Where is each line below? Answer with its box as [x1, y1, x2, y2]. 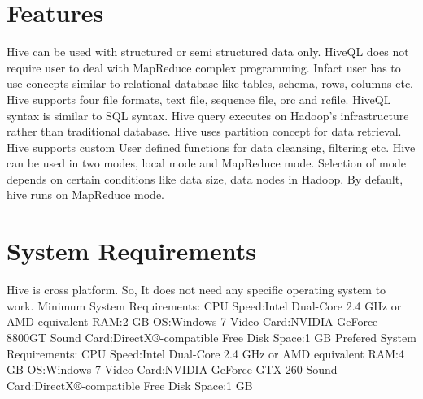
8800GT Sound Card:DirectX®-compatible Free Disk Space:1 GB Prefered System [7, 328, 416, 345]
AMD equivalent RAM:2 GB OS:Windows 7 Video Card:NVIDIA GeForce [7, 313, 378, 330]
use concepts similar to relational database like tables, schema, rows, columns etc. [7, 75, 413, 92]
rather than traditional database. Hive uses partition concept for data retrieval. [7, 123, 402, 140]
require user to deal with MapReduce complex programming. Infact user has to [7, 59, 401, 76]
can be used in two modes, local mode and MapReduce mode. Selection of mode [7, 154, 407, 171]
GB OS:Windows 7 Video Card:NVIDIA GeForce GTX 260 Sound [7, 361, 338, 378]
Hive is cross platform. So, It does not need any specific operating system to [7, 281, 386, 298]
